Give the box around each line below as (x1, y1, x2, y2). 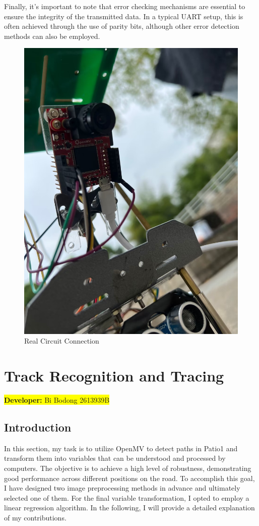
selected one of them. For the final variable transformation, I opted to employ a (4, 492, 249, 503)
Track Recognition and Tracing (4, 365, 224, 386)
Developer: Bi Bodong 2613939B (4, 395, 110, 405)
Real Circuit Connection (24, 336, 99, 346)
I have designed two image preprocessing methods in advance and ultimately (4, 483, 240, 493)
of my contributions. (4, 512, 67, 522)
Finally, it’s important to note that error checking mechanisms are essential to (4, 1, 245, 11)
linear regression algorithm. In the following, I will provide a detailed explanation (4, 502, 255, 513)
